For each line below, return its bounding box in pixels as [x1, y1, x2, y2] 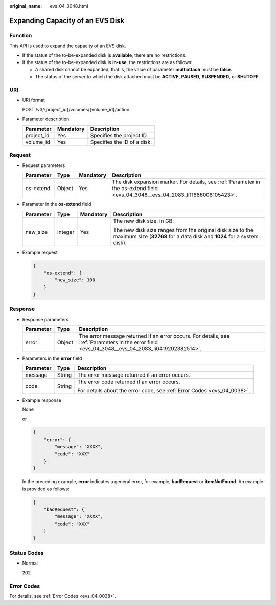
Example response [22, 397, 61, 403]
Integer [57, 228, 75, 235]
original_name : [9, 3, 42, 9]
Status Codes [9, 550, 44, 557]
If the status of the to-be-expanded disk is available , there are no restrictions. [22, 52, 187, 58]
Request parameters [22, 162, 65, 169]
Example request [22, 249, 58, 255]
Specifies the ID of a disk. [90, 139, 152, 146]
